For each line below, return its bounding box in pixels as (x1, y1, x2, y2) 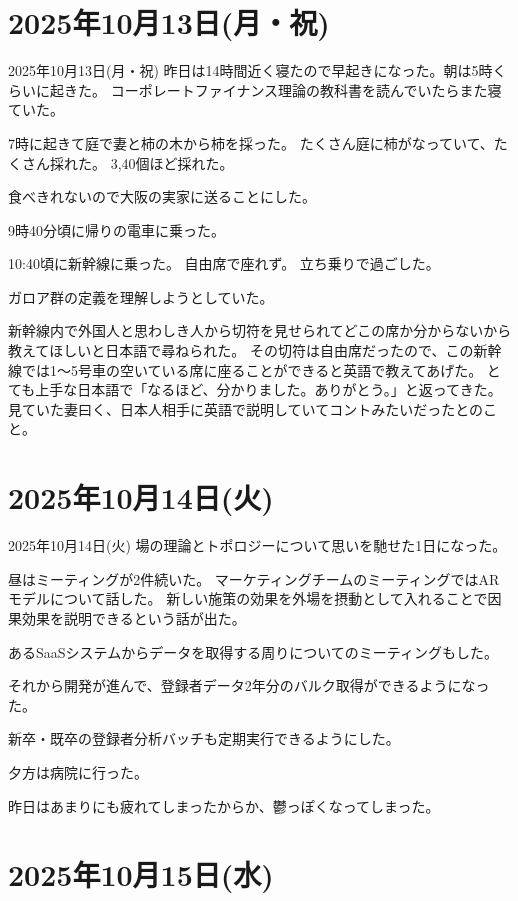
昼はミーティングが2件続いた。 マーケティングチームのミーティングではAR (8, 568, 500, 589)
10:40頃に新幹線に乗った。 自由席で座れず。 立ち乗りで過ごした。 (8, 253, 440, 274)
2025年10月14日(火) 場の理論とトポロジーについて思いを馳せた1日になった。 (8, 535, 507, 556)
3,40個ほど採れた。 (110, 152, 234, 173)
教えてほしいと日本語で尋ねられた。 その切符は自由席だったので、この (8, 340, 474, 361)
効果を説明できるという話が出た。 (21, 607, 246, 628)
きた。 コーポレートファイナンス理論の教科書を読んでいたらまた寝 (63, 79, 502, 100)
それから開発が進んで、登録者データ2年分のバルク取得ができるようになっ (8, 675, 490, 696)
